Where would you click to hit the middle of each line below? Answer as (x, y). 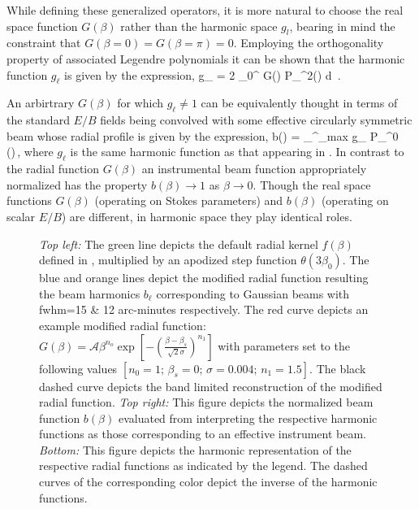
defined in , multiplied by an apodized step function (168, 260)
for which (140, 103)
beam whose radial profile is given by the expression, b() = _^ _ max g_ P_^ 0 (203, 135)
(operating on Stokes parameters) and (189, 200)
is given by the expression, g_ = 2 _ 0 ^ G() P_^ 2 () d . (203, 74)
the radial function (53, 169)
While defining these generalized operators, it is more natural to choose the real (205, 10)
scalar (21, 216)
